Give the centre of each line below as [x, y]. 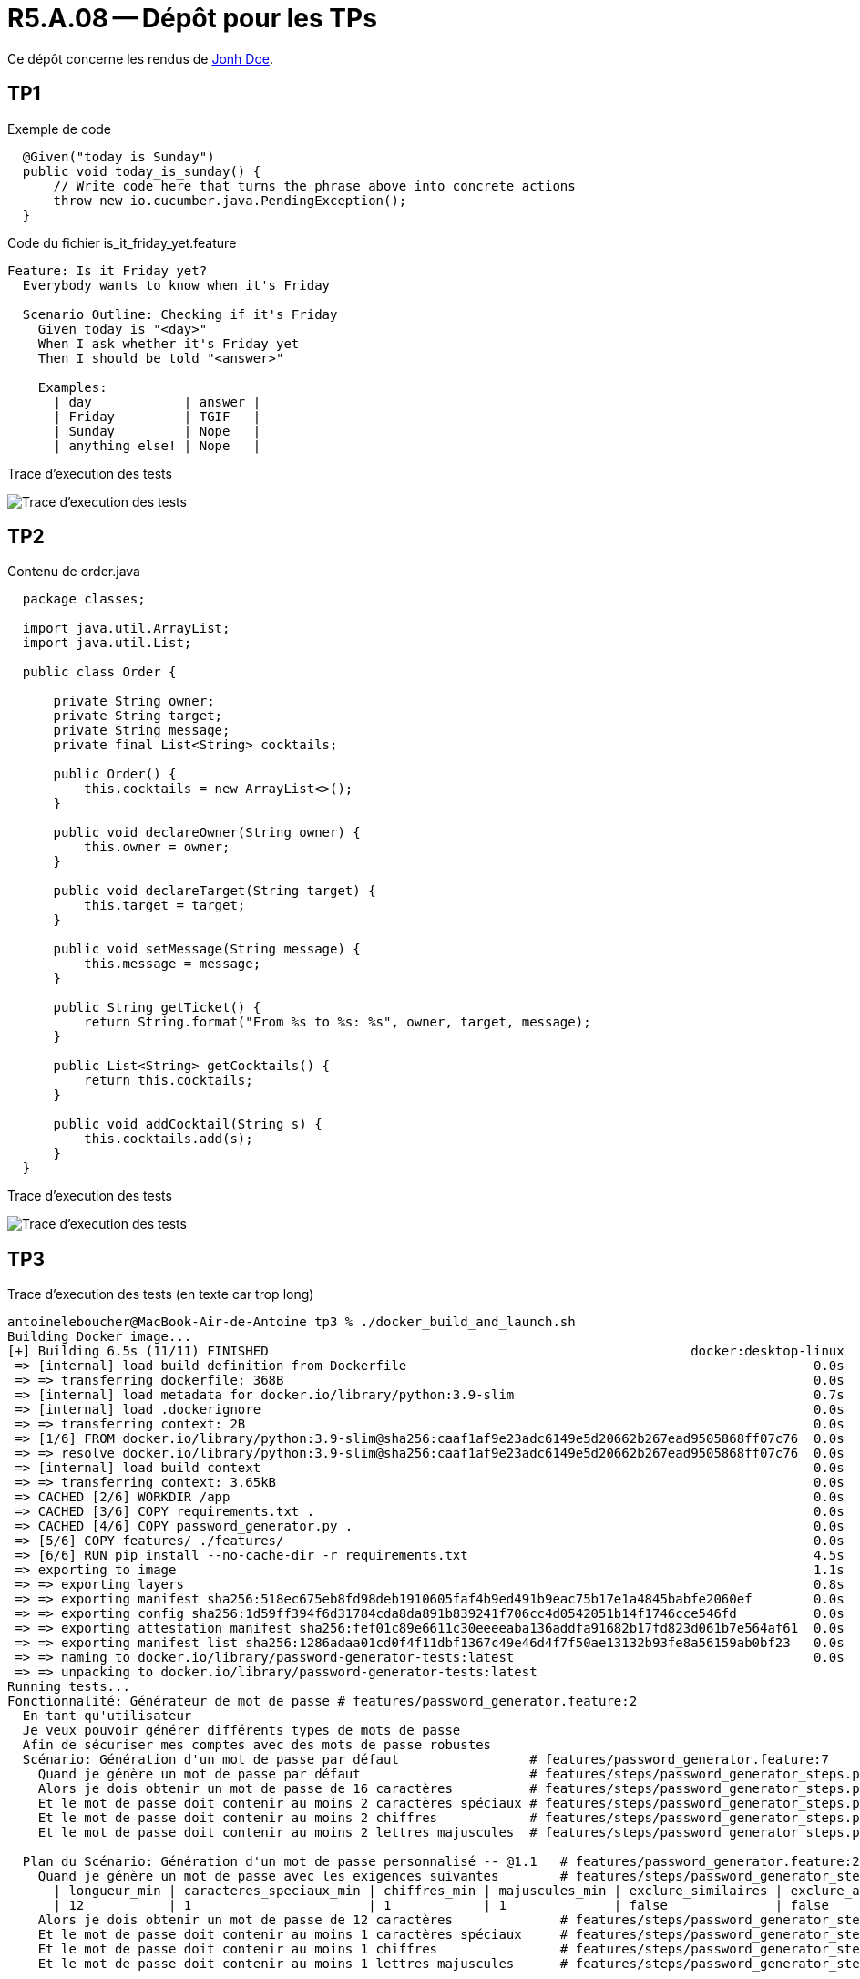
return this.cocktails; [169, 1081]
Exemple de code [60, 129]
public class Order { [99, 672]
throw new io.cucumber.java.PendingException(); [230, 200]
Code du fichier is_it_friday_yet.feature [122, 242]
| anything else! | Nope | [157, 445]
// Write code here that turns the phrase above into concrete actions [314, 186]
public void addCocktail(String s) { [188, 1124]
